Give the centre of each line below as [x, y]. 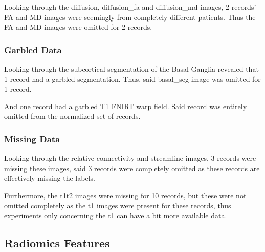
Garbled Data [33, 49]
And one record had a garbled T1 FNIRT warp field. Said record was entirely [126, 106]
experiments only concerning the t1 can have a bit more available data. [116, 215]
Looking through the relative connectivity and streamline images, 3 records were [130, 158]
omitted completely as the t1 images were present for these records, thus [118, 205]
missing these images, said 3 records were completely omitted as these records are [132, 168]
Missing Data [32, 139]
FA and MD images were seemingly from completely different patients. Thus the [130, 17]
